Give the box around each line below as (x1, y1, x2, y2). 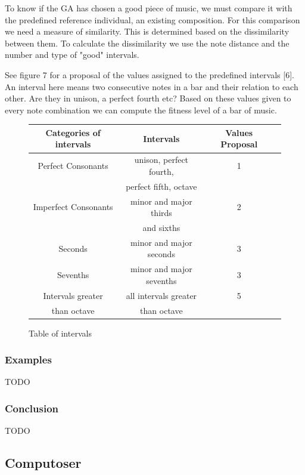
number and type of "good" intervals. (5, 48, 139, 61)
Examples (5, 352, 52, 367)
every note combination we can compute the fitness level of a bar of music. (5, 103, 277, 116)
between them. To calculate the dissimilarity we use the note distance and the (5, 36, 290, 49)
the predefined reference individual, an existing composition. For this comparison (5, 13, 300, 26)
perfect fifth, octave (126, 180, 197, 192)
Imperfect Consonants (33, 201, 113, 213)
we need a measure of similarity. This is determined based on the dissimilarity (5, 25, 290, 38)
